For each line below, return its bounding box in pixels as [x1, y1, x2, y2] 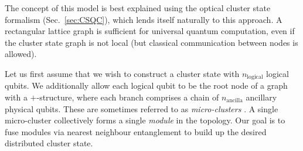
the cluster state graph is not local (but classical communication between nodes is [5, 36, 298, 48]
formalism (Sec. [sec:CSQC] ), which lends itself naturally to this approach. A [5, 13, 282, 25]
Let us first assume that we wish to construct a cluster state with [5, 67, 240, 79]
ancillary [246, 91, 277, 103]
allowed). [5, 48, 37, 60]
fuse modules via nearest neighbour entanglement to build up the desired [5, 125, 267, 137]
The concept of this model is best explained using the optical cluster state [5, 2, 271, 14]
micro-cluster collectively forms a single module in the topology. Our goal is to [5, 114, 285, 126]
